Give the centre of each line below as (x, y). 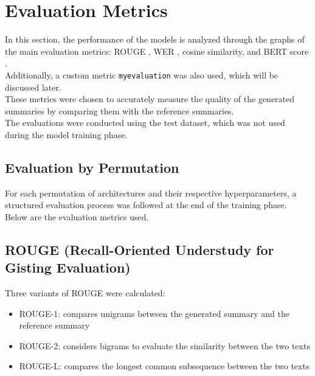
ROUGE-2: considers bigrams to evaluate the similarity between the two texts (164, 345)
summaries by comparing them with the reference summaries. (119, 110)
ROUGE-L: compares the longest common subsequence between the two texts (164, 366)
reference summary (54, 325)
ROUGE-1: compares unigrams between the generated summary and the (154, 313)
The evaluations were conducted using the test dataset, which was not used (145, 123)
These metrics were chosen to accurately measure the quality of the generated (150, 99)
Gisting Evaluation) (68, 267)
